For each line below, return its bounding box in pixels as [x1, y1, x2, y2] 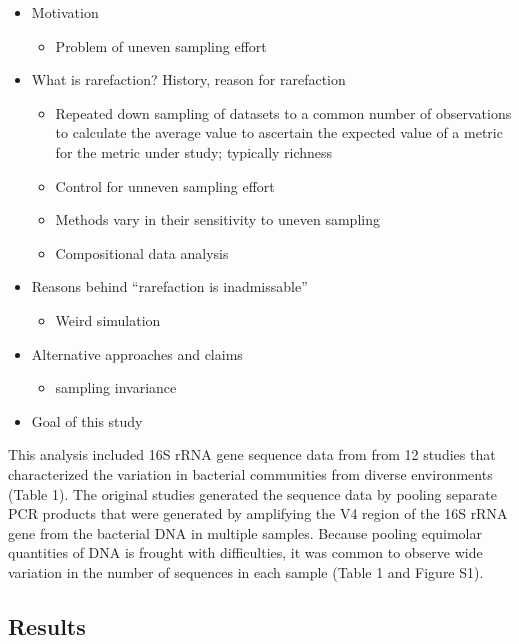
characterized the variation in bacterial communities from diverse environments [8, 463, 493, 484]
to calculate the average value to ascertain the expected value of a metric [55, 122, 503, 143]
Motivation [31, 2, 99, 22]
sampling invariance [55, 377, 177, 398]
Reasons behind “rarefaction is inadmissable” [31, 276, 308, 297]
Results [8, 610, 86, 641]
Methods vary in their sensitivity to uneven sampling [55, 209, 380, 230]
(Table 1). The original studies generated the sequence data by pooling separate [8, 483, 497, 504]
